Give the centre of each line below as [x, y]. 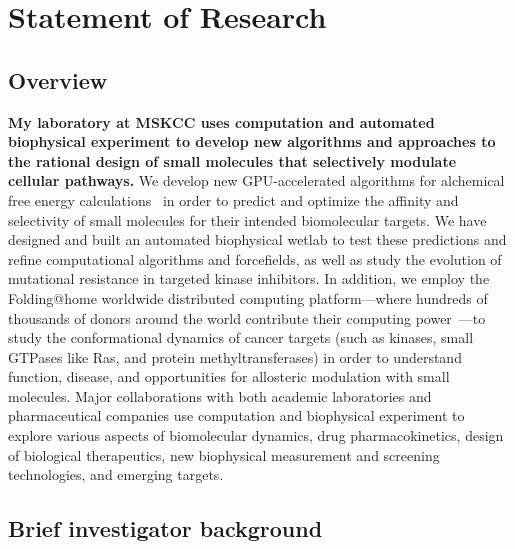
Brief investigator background [165, 528]
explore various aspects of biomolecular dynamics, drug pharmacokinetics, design [256, 435]
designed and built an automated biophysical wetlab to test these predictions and [257, 239]
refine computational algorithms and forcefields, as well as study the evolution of [255, 258]
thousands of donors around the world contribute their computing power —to [247, 317]
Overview [58, 79]
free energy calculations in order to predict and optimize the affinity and [233, 199]
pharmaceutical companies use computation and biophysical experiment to [236, 415]
